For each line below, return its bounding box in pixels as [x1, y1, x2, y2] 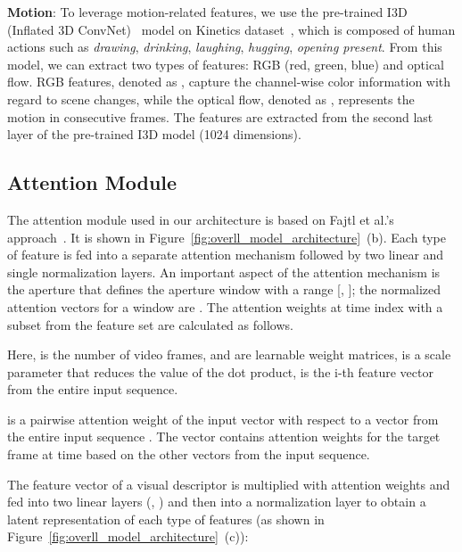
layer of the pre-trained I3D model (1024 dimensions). [7, 125, 301, 144]
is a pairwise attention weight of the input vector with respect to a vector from [7, 409, 439, 428]
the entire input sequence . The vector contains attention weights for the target [7, 427, 441, 446]
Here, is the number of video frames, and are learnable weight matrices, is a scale [7, 345, 451, 364]
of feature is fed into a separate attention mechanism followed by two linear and [7, 245, 444, 264]
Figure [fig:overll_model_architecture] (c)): [7, 527, 249, 546]
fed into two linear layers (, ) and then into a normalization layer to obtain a [7, 492, 426, 511]
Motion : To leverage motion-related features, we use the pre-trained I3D [7, 3, 408, 21]
